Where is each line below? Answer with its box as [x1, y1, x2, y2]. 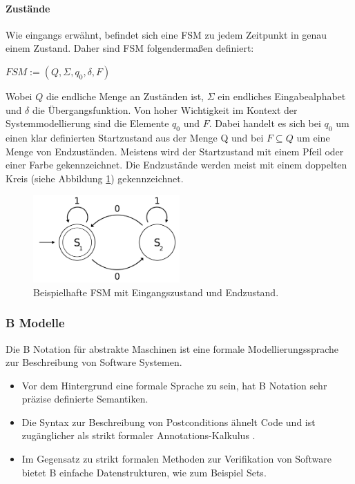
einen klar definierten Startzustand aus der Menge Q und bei [6, 130, 264, 144]
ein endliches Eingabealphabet [218, 88, 346, 103]
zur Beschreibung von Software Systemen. [6, 355, 182, 369]
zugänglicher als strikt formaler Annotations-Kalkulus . [21, 428, 256, 443]
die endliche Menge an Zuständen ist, [46, 88, 204, 103]
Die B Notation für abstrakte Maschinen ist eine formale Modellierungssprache [6, 341, 339, 356]
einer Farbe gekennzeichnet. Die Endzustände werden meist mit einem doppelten [6, 157, 347, 172]
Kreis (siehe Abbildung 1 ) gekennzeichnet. [6, 171, 184, 185]
